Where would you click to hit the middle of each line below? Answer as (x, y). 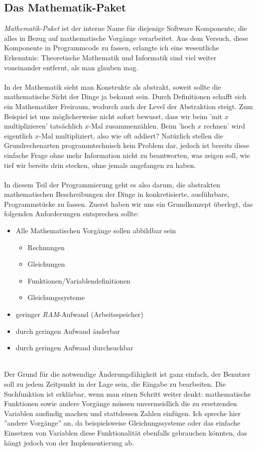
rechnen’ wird (224, 126)
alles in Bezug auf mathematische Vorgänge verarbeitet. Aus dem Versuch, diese (126, 38)
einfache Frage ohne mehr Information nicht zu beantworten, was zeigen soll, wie (127, 155)
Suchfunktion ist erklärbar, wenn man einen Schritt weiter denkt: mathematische (128, 393)
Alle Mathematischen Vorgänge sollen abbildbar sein (96, 230)
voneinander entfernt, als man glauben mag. (71, 67)
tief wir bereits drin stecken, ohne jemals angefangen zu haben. (100, 165)
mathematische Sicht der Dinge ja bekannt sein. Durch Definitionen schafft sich (125, 96)
